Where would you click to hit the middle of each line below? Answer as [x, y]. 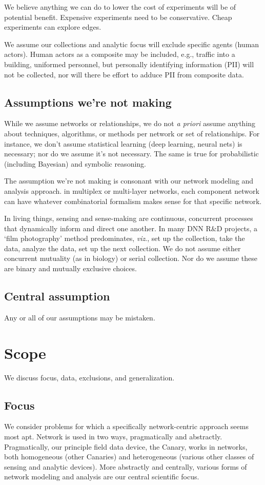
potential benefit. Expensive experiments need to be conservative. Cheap [118, 17]
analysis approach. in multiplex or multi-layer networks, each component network [132, 190]
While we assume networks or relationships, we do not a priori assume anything [130, 123]
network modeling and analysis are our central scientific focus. [102, 477]
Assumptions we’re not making [88, 102]
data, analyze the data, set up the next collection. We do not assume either [123, 248]
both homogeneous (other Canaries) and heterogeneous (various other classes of [129, 457]
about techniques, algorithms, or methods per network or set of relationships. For [132, 133]
